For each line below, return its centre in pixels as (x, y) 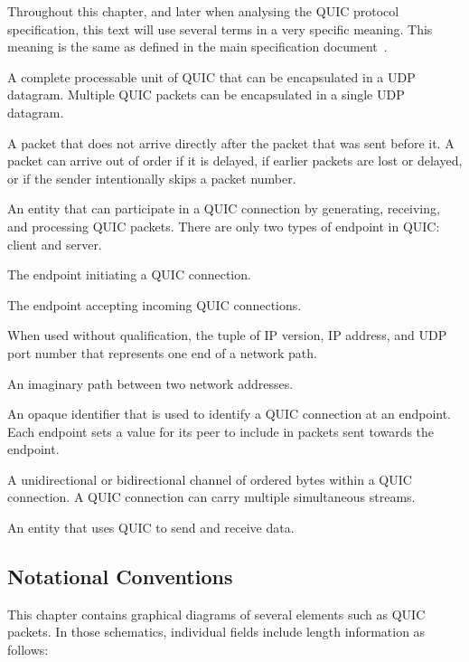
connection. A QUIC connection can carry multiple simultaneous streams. (211, 497)
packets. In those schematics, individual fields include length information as (216, 632)
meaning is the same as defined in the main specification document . (197, 47)
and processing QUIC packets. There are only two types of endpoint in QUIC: (224, 226)
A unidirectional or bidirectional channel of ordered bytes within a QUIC (210, 479)
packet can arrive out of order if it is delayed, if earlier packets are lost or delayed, (235, 161)
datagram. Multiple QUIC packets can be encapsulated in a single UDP (206, 95)
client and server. (55, 244)
